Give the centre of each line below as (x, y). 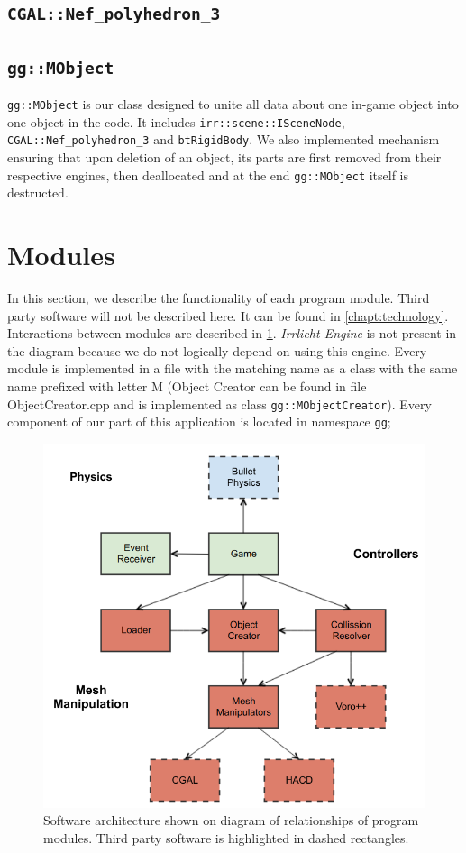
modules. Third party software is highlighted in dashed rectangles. (226, 838)
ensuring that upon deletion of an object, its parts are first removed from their (224, 157)
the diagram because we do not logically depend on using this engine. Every (217, 350)
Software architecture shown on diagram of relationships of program (231, 820)
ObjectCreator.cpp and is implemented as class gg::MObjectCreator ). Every (219, 404)
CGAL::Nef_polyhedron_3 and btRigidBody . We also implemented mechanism (224, 139)
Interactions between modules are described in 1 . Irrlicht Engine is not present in (232, 333)
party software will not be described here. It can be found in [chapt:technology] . (228, 315)
